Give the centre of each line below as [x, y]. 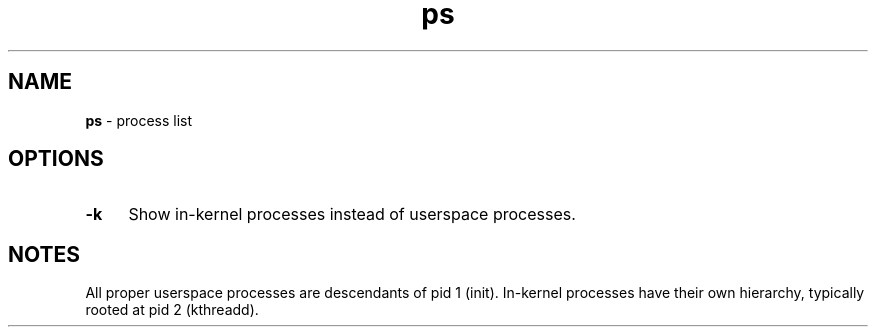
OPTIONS [56, 159]
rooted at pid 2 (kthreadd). [172, 310]
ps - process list [139, 120]
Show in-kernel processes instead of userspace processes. [352, 214]
